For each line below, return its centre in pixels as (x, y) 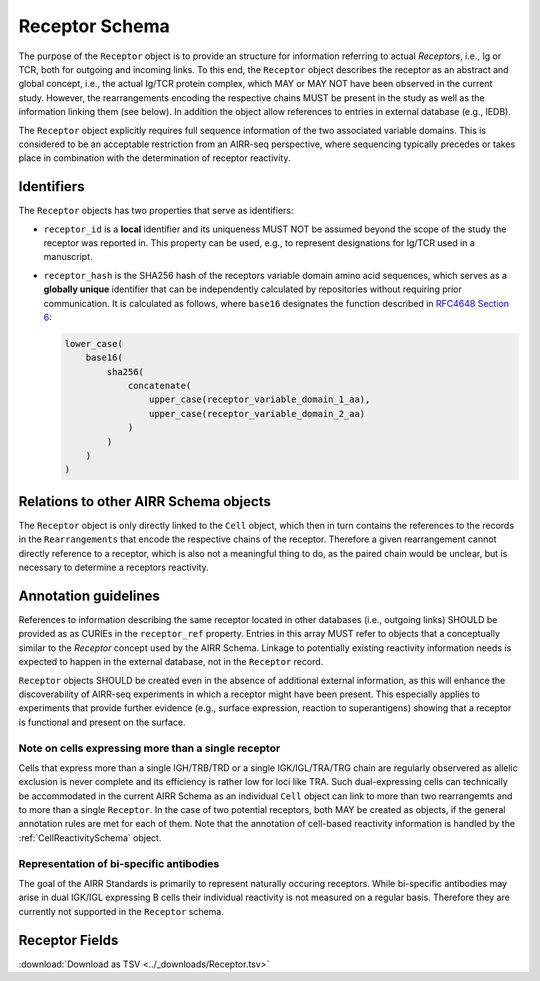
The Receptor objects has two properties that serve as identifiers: (156, 211)
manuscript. (68, 257)
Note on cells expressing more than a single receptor (149, 748)
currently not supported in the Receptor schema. (121, 911)
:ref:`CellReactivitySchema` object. (90, 837)
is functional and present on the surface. (102, 722)
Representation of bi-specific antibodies (119, 863)
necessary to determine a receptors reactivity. (113, 567)
